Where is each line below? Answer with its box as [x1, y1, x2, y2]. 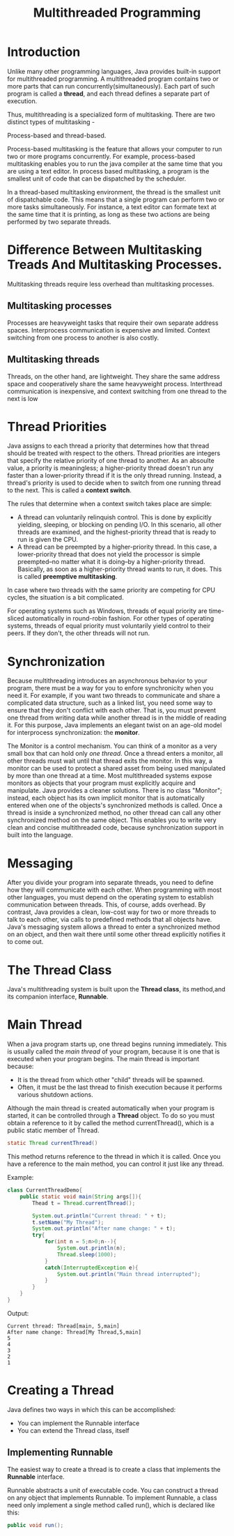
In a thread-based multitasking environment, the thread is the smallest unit [7, 188, 221, 196]
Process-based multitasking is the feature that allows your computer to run [7, 144, 223, 153]
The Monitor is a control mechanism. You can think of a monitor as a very [7, 742, 217, 750]
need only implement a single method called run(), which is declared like [7, 1500, 215, 1509]
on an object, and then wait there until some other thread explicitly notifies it [7, 930, 226, 938]
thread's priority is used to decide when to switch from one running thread [7, 479, 221, 487]
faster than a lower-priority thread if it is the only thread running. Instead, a [7, 471, 221, 480]
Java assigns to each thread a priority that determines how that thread [7, 441, 210, 450]
